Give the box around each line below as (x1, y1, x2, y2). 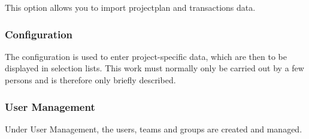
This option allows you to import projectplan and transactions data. (5, 1, 256, 13)
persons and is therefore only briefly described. (5, 74, 176, 86)
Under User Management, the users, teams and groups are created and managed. (5, 122, 302, 135)
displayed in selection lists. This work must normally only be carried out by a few (5, 62, 304, 74)
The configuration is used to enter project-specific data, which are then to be (5, 50, 287, 62)
